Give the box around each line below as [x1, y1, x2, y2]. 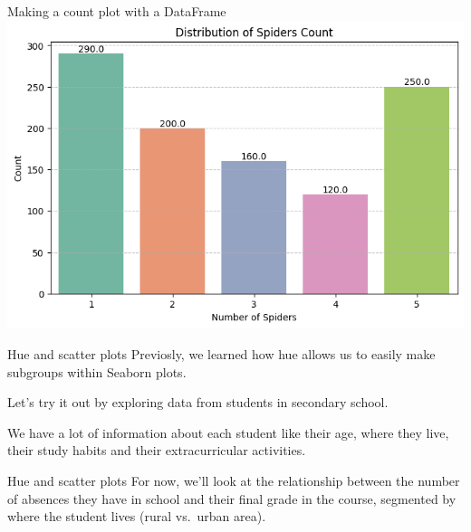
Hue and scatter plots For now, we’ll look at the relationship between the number [7, 470, 460, 489]
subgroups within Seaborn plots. [7, 362, 187, 381]
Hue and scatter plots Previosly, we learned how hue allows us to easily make [7, 345, 436, 364]
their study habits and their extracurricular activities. [7, 441, 306, 460]
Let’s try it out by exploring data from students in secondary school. [7, 393, 389, 412]
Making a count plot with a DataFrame [7, 2, 226, 20]
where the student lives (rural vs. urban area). [7, 507, 266, 526]
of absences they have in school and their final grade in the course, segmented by [7, 489, 457, 508]
